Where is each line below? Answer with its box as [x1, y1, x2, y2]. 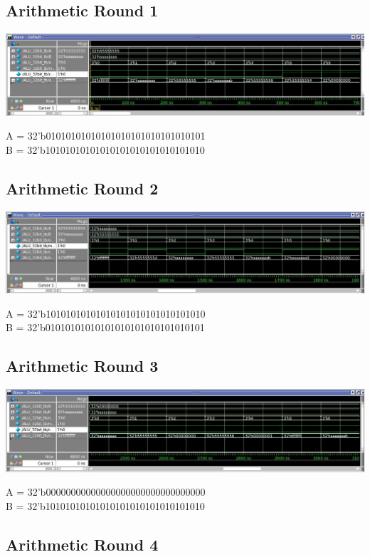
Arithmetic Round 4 [6, 533, 159, 555]
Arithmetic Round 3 [6, 355, 159, 377]
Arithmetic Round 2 [6, 177, 159, 199]
